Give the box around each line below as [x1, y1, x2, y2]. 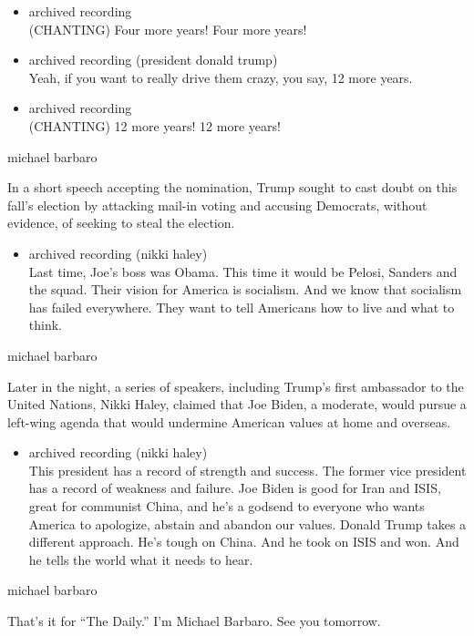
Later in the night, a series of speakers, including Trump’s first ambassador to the [7, 376, 464, 395]
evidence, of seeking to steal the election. [7, 213, 235, 232]
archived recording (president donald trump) [28, 50, 278, 69]
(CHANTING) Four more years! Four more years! [28, 19, 307, 38]
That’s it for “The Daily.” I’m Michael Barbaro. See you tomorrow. [7, 611, 381, 631]
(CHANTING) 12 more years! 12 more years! [28, 116, 281, 135]
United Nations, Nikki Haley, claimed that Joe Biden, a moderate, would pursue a [7, 395, 467, 414]
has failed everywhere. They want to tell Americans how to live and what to [28, 297, 455, 316]
